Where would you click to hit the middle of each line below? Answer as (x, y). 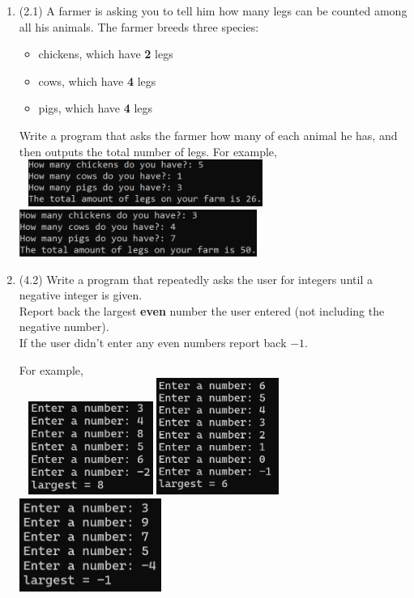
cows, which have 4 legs (97, 81)
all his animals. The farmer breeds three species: (139, 26)
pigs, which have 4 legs (96, 108)
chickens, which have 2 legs (106, 54)
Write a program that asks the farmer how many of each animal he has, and (208, 135)
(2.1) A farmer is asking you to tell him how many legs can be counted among (213, 11)
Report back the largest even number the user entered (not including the (202, 310)
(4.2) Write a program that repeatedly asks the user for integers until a (196, 279)
